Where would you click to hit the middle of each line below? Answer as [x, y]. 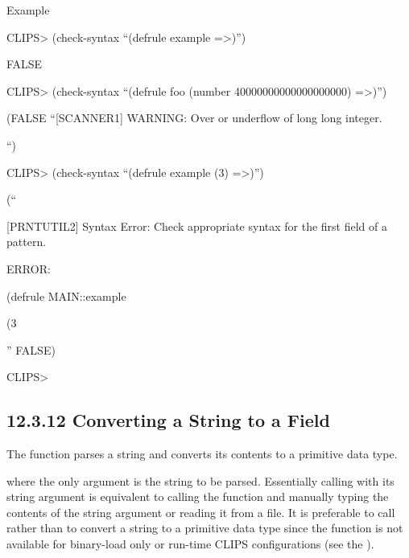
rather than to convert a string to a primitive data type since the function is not [205, 528]
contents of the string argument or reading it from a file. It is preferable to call [201, 512]
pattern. [27, 242]
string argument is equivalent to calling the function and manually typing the [198, 496]
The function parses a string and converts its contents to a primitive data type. [202, 454]
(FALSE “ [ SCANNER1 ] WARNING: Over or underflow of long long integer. [194, 118]
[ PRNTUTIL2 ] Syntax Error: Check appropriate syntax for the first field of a [197, 226]
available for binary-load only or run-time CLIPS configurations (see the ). [190, 544]
